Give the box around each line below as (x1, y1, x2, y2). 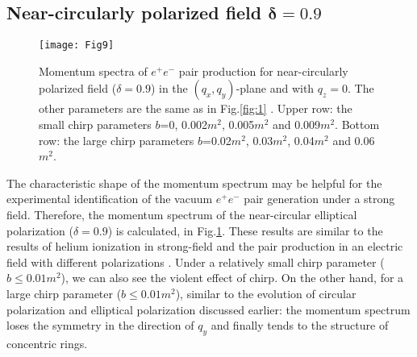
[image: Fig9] (39, 39, 115, 52)
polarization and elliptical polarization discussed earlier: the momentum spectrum (6, 301, 411, 318)
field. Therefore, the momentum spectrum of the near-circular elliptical (6, 206, 357, 223)
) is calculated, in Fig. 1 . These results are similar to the (107, 222, 383, 239)
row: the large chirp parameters (39, 131, 194, 148)
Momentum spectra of (39, 62, 148, 79)
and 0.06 (332, 131, 375, 148)
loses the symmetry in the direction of (6, 317, 194, 334)
